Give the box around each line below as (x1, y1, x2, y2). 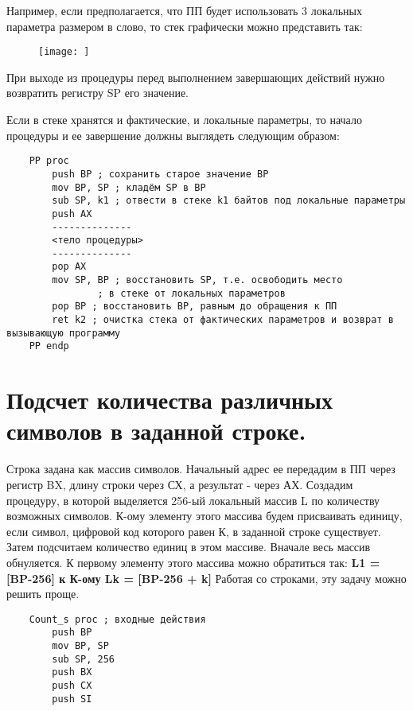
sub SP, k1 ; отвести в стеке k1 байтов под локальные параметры (52, 195, 406, 207)
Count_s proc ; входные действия (29, 613, 206, 625)
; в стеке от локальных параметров (97, 287, 286, 299)
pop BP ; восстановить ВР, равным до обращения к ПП (52, 301, 337, 313)
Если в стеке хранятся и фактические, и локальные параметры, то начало (6, 111, 362, 128)
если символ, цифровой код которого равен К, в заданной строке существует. (6, 523, 381, 539)
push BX (52, 666, 92, 678)
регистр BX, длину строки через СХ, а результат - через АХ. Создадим (6, 476, 353, 492)
